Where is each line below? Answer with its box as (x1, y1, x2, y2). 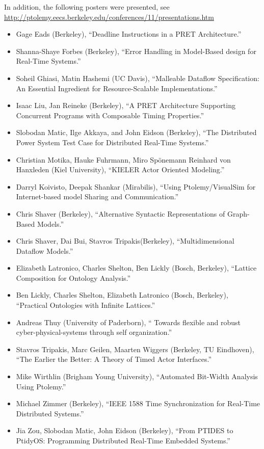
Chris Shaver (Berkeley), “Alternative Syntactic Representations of (16, 208, 225, 219)
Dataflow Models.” (16, 245, 73, 256)
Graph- (227, 208, 250, 219)
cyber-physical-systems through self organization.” (16, 327, 172, 337)
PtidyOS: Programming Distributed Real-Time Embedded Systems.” (16, 435, 230, 445)
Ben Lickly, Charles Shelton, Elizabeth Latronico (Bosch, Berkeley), (16, 289, 228, 300)
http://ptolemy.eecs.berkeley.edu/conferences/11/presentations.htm (4, 11, 214, 22)
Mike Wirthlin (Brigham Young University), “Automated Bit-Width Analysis (16, 371, 258, 382)
